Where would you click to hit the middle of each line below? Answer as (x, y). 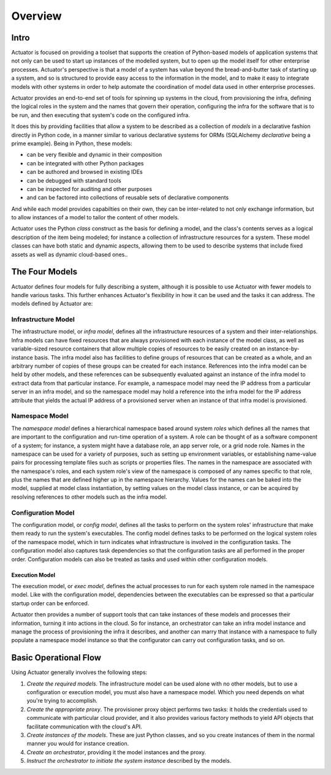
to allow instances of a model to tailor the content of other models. (95, 217)
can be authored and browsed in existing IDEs (85, 172)
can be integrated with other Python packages (85, 163)
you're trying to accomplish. (62, 701)
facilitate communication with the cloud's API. (84, 727)
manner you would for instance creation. (78, 744)
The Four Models (44, 272)
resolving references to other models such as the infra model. (89, 497)
